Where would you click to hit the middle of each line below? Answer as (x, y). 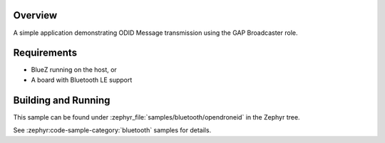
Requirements (45, 53)
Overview (35, 15)
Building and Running (62, 100)
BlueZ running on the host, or (74, 70)
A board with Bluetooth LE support (82, 80)
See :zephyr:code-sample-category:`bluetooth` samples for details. (112, 130)
